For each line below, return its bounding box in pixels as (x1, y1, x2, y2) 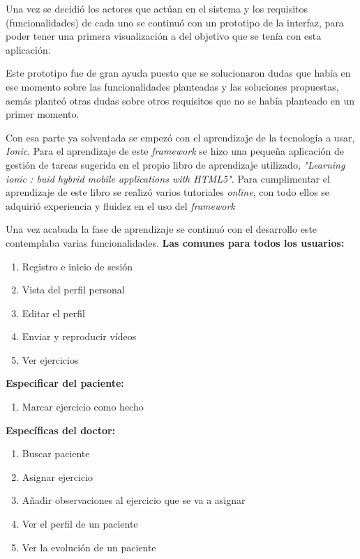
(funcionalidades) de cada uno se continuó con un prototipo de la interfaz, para (6, 15, 344, 29)
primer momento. (6, 107, 80, 121)
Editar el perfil (22, 305, 85, 320)
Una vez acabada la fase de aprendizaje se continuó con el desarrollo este (6, 222, 317, 236)
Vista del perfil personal (22, 282, 125, 297)
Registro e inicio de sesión (22, 259, 133, 273)
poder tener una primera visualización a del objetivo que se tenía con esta (6, 29, 322, 43)
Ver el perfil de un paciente (22, 516, 138, 531)
